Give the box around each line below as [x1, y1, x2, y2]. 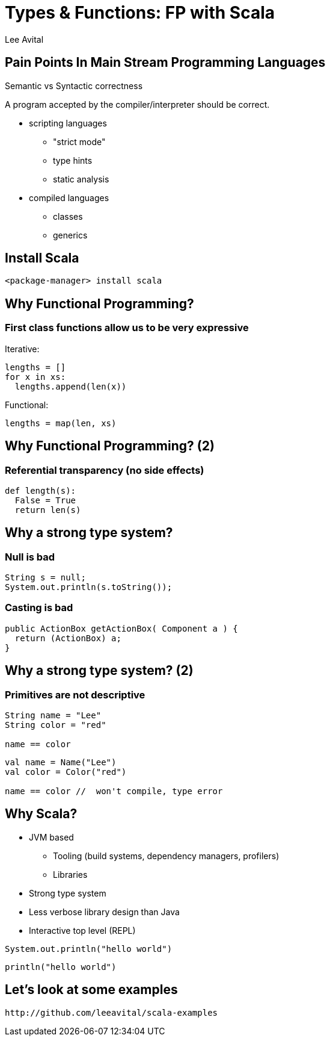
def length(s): [5, 485, 76, 496]
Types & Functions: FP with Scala [5, 2, 275, 23]
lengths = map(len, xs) [5, 418, 117, 428]
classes [53, 211, 83, 222]
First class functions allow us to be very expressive [5, 322, 249, 334]
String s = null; [5, 573, 86, 583]
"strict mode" [53, 136, 106, 147]
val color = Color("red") [5, 767, 127, 777]
